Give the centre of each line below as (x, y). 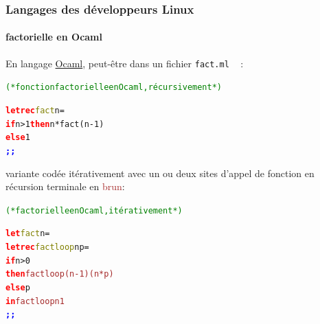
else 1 (18, 138)
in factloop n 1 (35, 301)
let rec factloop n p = (47, 247)
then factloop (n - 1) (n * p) (60, 274)
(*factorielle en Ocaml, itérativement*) (94, 210)
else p (18, 288)
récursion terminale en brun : (65, 186)
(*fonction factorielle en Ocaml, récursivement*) (114, 88)
